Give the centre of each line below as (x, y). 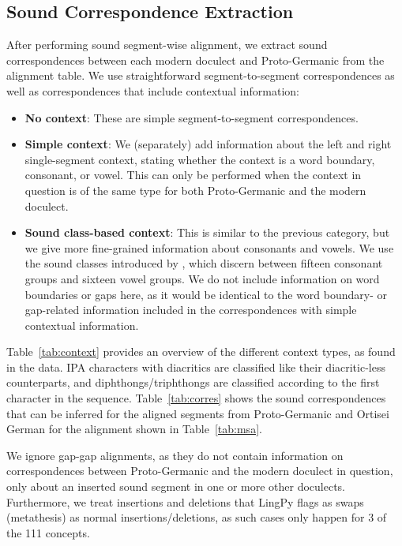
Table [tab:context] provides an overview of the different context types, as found (201, 352)
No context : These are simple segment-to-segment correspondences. (192, 117)
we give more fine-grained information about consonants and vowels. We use (209, 247)
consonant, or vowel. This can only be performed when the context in (193, 175)
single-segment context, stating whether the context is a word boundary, (200, 159)
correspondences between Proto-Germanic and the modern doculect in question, (200, 471)
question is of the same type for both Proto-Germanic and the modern (195, 190)
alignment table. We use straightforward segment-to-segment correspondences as (201, 75)
